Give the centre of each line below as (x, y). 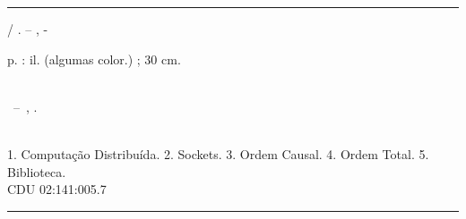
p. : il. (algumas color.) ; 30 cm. (94, 59)
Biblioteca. (37, 171)
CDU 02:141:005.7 (57, 189)
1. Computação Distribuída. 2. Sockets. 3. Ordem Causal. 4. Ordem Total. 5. (218, 153)
